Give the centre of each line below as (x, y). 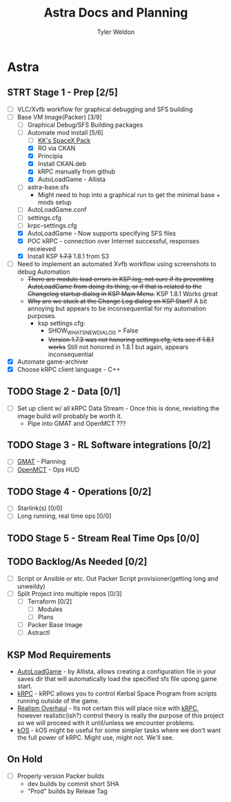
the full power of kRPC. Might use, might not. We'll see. (96, 737)
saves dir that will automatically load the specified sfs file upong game (117, 679)
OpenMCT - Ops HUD (48, 469)
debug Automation (43, 272)
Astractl (39, 633)
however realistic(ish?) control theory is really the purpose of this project (120, 716)
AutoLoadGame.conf (57, 209)
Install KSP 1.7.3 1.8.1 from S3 (68, 256)
